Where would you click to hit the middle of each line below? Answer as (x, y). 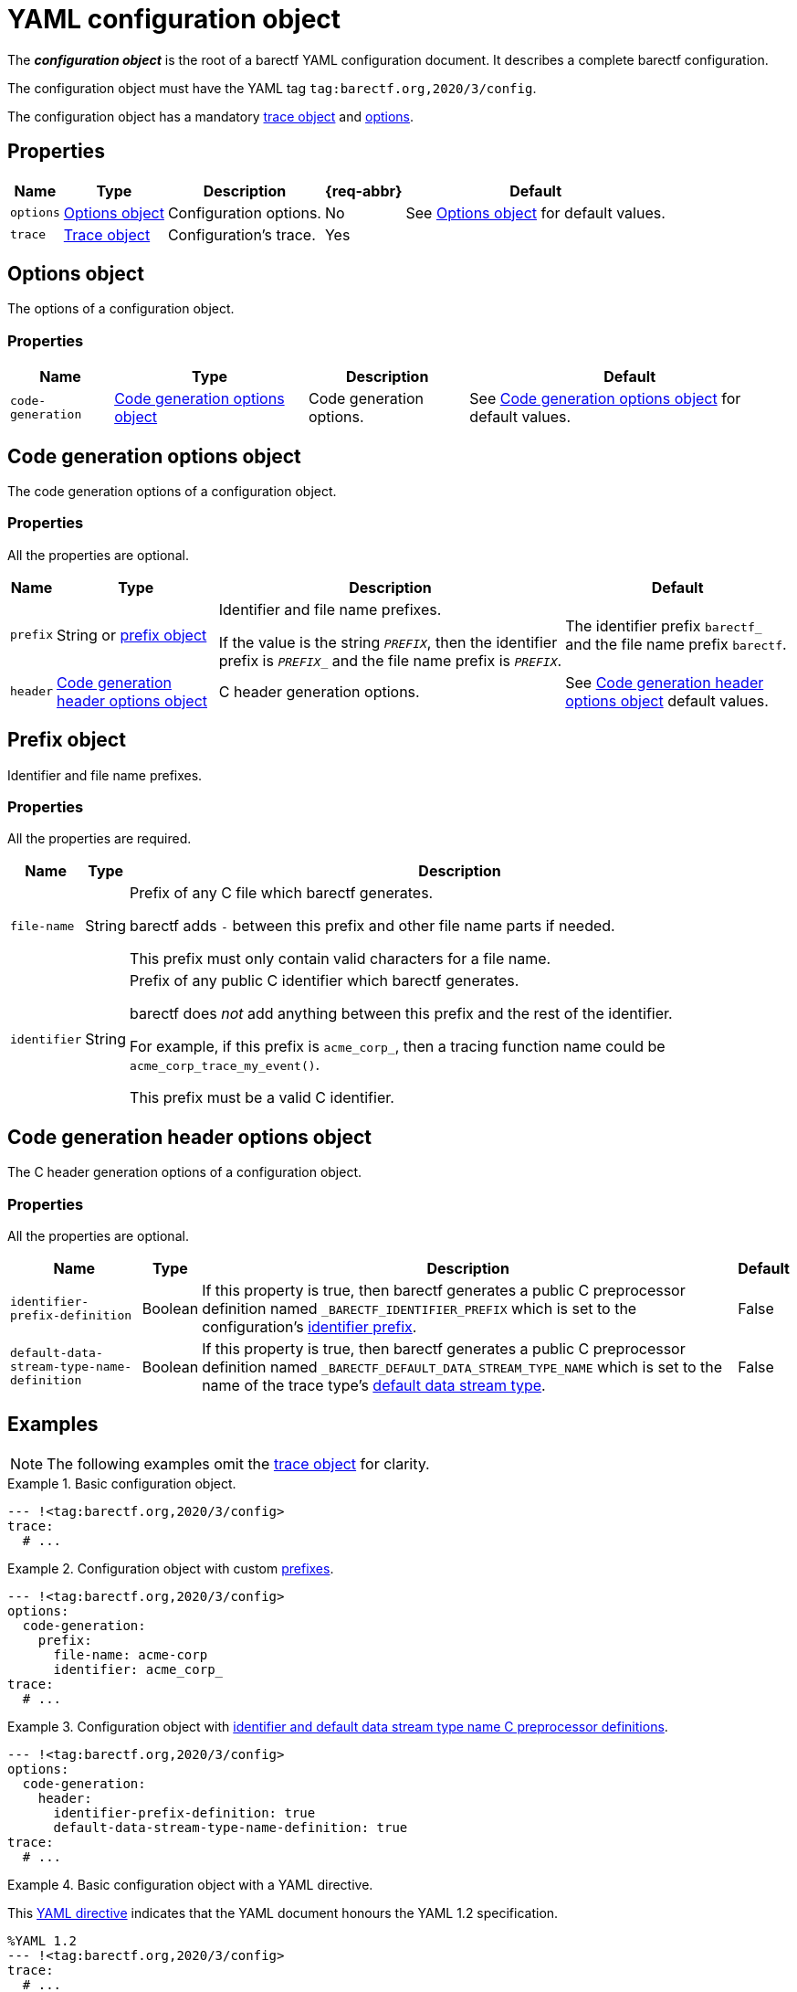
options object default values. (667, 700)
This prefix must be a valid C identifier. (262, 1098)
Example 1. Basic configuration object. (122, 1483)
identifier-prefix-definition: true (184, 1812)
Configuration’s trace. (241, 234)
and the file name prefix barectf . (676, 644)
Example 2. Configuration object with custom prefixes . (171, 1568)
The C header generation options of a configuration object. (185, 1172)
